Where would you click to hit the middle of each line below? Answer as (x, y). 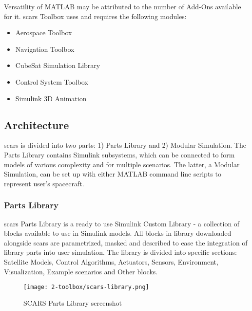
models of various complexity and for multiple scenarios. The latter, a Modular (122, 164)
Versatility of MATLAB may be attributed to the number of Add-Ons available (123, 6)
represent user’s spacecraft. (44, 183)
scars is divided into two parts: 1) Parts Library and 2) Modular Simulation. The (125, 145)
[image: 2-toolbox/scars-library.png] (86, 287)
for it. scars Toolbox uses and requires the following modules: (95, 16)
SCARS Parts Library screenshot (73, 302)
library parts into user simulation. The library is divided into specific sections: (120, 252)
